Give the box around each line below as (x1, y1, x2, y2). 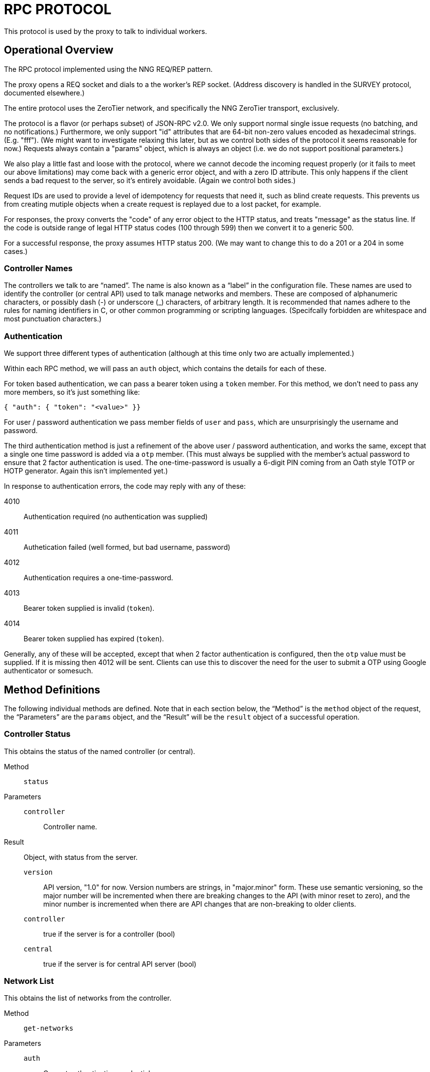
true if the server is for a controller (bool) (43, 929, 175, 938)
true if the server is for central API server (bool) (43, 959, 197, 968)
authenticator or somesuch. (4, 666, 93, 675)
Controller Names (4, 263, 73, 273)
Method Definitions (4, 683, 100, 696)
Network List (4, 976, 54, 986)
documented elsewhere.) (4, 88, 85, 97)
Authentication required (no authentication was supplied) (24, 512, 208, 521)
